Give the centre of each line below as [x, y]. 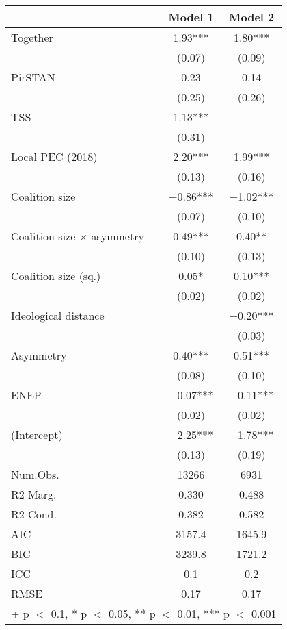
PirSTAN [33, 77]
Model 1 [191, 17]
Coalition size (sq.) [56, 276]
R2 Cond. [34, 514]
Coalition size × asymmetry [78, 236]
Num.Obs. [35, 474]
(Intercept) [37, 434]
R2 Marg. [34, 494]
